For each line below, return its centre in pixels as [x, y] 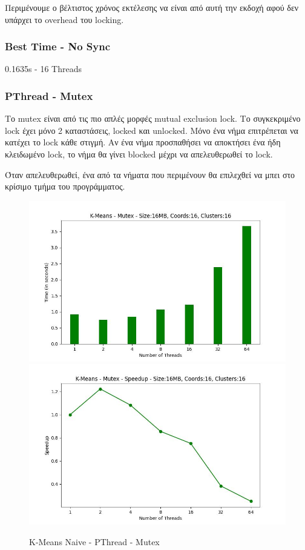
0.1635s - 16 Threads [43, 69]
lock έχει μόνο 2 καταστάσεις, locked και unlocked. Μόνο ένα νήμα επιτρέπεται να [152, 130]
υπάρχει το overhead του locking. [64, 19]
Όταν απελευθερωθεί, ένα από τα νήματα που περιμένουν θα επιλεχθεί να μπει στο [150, 174]
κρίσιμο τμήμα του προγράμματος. [65, 186]
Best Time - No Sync [57, 46]
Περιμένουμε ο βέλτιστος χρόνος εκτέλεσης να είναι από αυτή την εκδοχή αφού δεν [152, 7]
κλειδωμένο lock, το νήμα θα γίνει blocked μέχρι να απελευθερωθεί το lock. [139, 154]
